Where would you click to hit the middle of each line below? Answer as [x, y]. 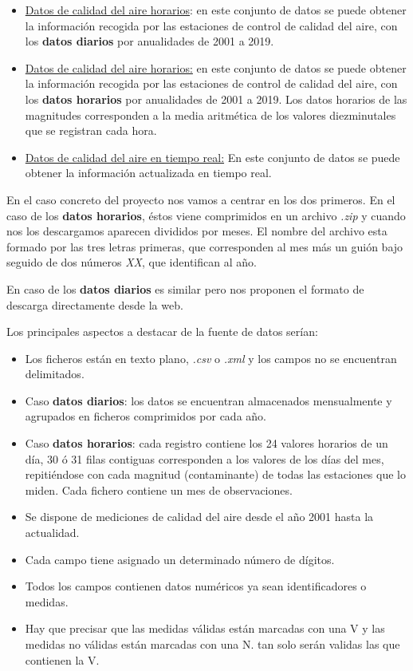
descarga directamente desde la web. [95, 304]
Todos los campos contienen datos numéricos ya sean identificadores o [196, 586]
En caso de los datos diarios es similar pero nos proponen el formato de [185, 288]
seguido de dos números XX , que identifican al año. [132, 262]
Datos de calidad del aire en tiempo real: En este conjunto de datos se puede [212, 157]
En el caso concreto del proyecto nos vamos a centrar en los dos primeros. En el [201, 199]
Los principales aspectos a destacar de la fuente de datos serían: [162, 332]
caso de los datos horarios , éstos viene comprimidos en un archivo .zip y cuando [206, 215]
